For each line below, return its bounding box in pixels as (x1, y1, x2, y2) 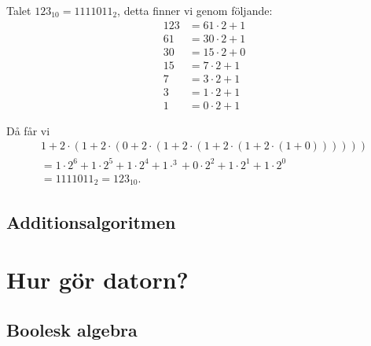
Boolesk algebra (6, 318, 138, 341)
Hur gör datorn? (6, 263, 189, 296)
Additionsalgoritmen (6, 209, 176, 234)
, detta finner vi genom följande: (117, 2, 273, 18)
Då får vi (6, 122, 50, 138)
